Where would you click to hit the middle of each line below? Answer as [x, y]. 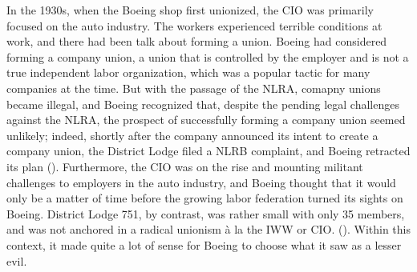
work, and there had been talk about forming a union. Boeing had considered [197, 41]
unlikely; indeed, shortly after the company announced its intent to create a [192, 135]
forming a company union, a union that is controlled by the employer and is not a [208, 56]
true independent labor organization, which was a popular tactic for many [188, 72]
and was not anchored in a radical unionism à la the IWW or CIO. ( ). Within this [208, 229]
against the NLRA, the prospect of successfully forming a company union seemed [206, 120]
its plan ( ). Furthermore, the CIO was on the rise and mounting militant [185, 166]
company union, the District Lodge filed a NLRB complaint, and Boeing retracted [208, 151]
